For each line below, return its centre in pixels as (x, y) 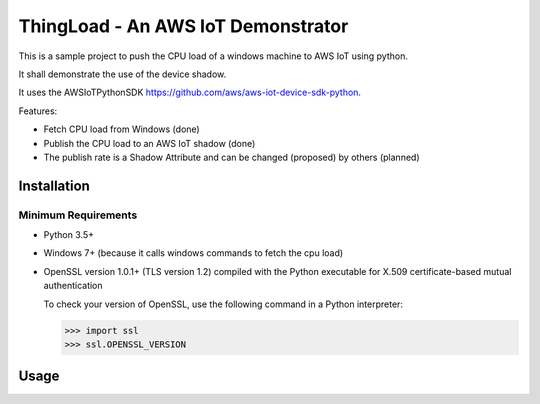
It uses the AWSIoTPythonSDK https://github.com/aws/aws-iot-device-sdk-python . (190, 92)
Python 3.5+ (69, 235)
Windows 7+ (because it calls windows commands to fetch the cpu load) (193, 253)
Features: (38, 111)
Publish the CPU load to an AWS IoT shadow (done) (149, 143)
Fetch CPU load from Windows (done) (121, 129)
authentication (73, 286)
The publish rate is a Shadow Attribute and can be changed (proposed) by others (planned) (231, 157)
